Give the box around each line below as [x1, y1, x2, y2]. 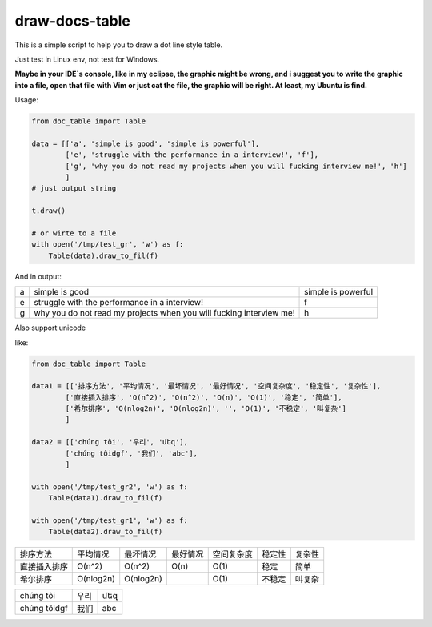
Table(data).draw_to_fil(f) [48, 251, 159, 260]
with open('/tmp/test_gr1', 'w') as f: [31, 516, 188, 525]
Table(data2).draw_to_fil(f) [48, 527, 163, 537]
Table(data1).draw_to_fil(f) [48, 493, 163, 503]
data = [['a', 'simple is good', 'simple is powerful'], [31, 139, 260, 148]
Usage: [14, 95, 39, 105]
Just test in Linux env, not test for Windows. [14, 54, 160, 64]
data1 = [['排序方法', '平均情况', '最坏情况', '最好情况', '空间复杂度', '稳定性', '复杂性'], [31, 381, 382, 391]
